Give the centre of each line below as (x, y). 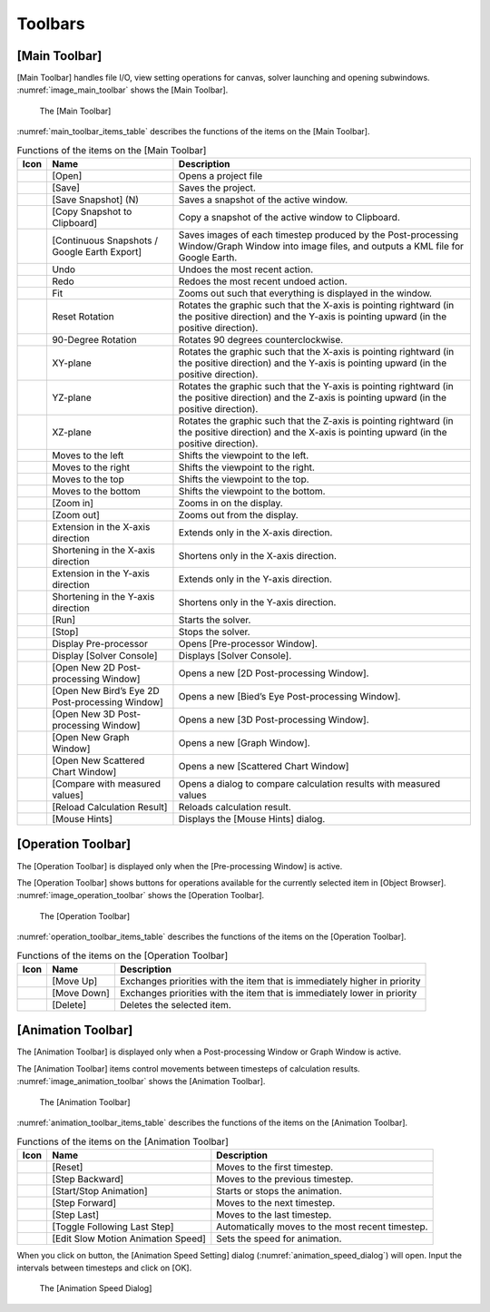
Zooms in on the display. (230, 503)
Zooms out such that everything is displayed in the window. (305, 293)
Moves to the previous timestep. (285, 1179)
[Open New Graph (90, 737)
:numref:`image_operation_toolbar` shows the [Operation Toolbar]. (141, 896)
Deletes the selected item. (175, 1004)
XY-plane (72, 363)
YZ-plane (71, 397)
